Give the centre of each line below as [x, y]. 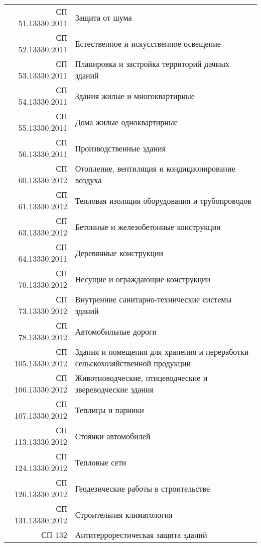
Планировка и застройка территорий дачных [152, 64]
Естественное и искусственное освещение [148, 43]
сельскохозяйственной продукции [133, 363]
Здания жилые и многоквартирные [135, 96]
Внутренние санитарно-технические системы [153, 299]
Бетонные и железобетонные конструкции [148, 226]
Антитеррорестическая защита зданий [141, 535]
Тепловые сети [101, 462]
